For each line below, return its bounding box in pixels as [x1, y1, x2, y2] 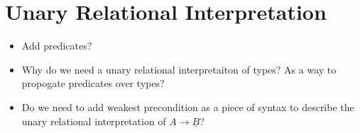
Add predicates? [21, 38, 92, 53]
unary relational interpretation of [21, 113, 166, 128]
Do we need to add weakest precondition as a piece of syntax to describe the [21, 99, 354, 114]
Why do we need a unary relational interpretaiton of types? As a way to [21, 62, 337, 76]
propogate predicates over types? [21, 76, 165, 91]
